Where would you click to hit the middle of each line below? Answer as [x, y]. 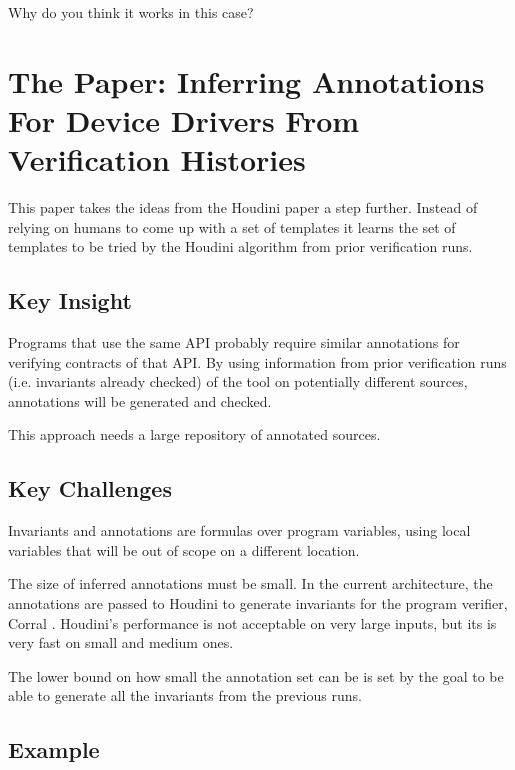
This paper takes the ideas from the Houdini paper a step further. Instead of [243, 207]
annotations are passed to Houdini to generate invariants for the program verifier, [258, 603]
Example [54, 749]
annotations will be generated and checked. [140, 400]
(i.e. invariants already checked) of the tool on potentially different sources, [238, 381]
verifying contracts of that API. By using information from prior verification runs [257, 361]
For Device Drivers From [184, 119]
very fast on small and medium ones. [121, 642]
